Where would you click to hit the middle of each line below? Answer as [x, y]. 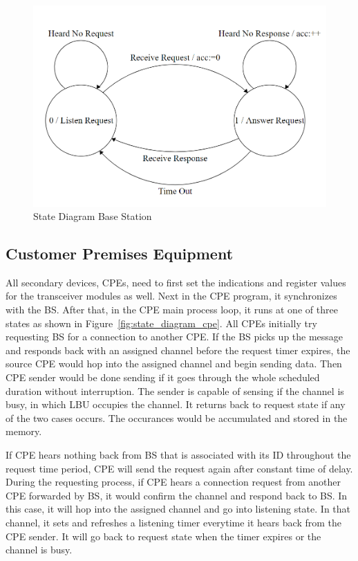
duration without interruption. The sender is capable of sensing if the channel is [175, 390]
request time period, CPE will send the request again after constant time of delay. [179, 468]
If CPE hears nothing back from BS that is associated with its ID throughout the [178, 455]
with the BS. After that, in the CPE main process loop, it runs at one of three [172, 310]
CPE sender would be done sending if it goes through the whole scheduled [163, 377]
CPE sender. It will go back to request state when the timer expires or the [163, 536]
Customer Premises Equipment [120, 254]
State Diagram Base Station [93, 216]
